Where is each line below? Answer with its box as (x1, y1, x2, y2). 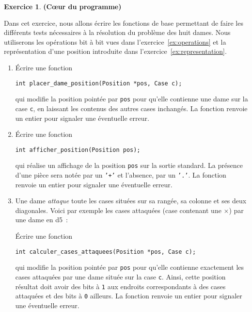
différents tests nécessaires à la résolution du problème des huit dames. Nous (4, 27, 231, 37)
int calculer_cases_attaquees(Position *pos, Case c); (15, 248, 196, 255)
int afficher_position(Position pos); (15, 146, 141, 153)
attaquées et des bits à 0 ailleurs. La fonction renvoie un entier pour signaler (15, 291, 242, 301)
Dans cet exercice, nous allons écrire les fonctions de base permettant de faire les (4, 17, 243, 28)
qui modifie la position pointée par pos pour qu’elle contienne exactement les (15, 262, 244, 272)
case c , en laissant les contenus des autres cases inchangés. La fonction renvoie (15, 103, 248, 113)
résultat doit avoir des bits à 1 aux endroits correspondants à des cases (15, 281, 226, 291)
